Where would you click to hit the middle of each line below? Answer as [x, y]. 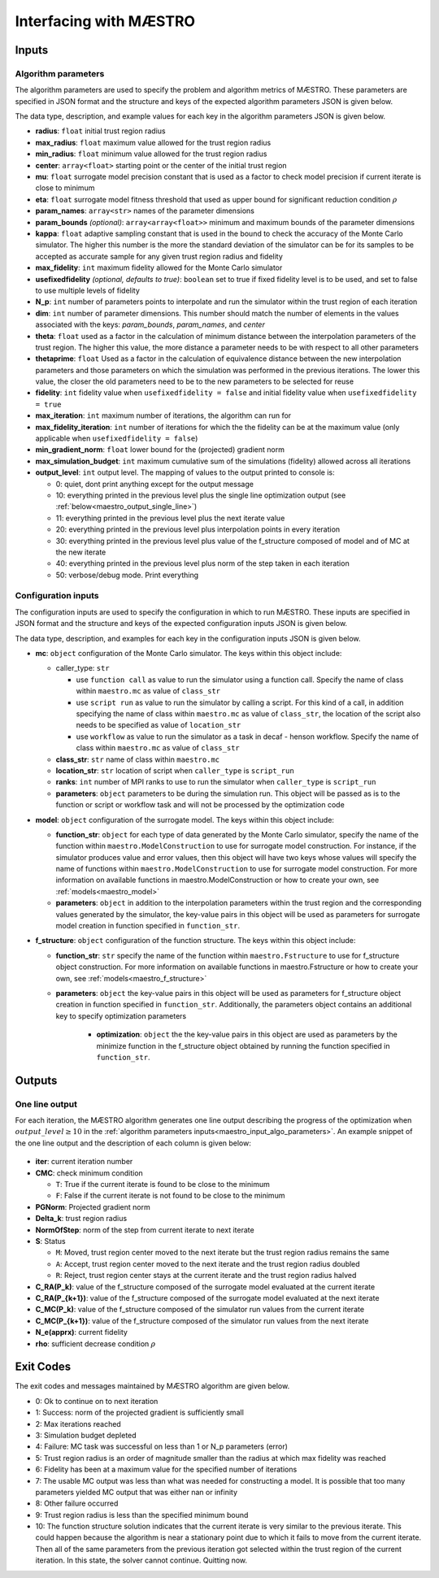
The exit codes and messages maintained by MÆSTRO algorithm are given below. [152, 1386]
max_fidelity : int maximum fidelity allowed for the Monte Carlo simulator [159, 267]
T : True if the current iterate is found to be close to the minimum [163, 1185]
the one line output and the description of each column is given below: [133, 1143]
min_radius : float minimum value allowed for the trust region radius [151, 154]
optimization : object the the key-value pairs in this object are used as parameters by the [247, 1035]
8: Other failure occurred [77, 1503]
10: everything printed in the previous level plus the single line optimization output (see [201, 495]
